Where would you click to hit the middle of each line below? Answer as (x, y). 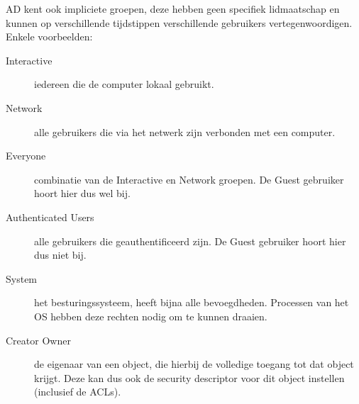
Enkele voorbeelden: (49, 37)
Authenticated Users (50, 217)
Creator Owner (38, 340)
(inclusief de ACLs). (78, 392)
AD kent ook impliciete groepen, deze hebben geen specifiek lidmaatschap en (173, 9)
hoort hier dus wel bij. (82, 193)
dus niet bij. (60, 255)
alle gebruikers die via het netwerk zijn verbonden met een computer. (185, 131)
